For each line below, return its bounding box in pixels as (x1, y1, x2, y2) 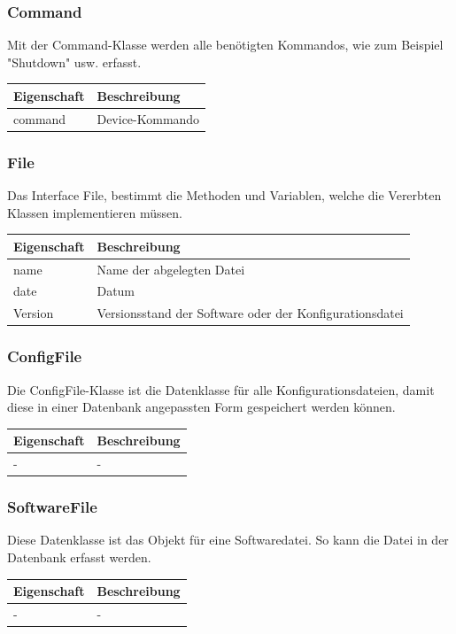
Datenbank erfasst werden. (7, 548, 151, 567)
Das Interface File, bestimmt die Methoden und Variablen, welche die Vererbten (7, 186, 442, 205)
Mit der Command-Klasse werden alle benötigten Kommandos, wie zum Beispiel (7, 35, 444, 54)
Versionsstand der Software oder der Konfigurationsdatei (97, 304, 404, 322)
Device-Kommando (97, 109, 200, 128)
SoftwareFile (7, 496, 97, 518)
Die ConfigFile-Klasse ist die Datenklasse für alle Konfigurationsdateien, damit (7, 380, 435, 398)
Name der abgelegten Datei (97, 259, 245, 278)
